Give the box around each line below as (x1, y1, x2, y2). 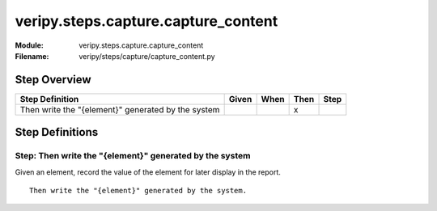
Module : (15, 40, 44, 50)
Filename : (15, 51, 49, 61)
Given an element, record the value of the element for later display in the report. (15, 167, 281, 177)
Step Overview (15, 73, 92, 87)
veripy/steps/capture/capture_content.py (78, 51, 215, 61)
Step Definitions (15, 125, 99, 139)
